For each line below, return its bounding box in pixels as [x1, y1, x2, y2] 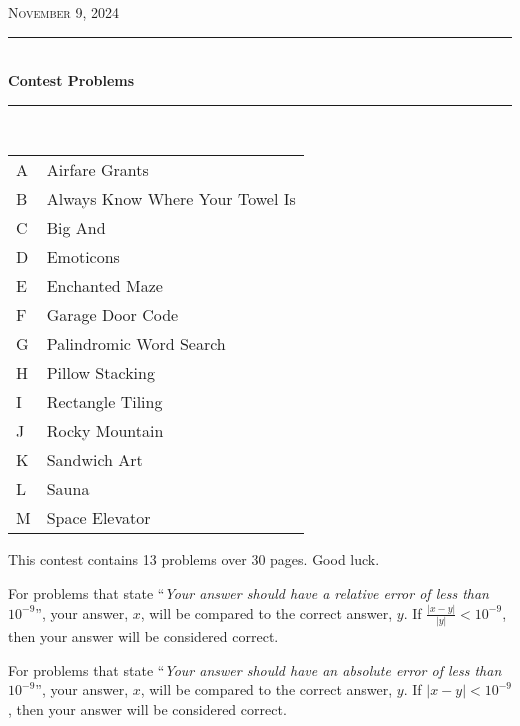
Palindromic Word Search [46, 332, 226, 356]
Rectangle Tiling [46, 390, 163, 414]
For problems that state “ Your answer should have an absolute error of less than [8, 659, 502, 680]
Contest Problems [8, 70, 135, 91]
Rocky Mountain [46, 419, 164, 443]
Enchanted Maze [46, 274, 163, 298]
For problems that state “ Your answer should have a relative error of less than [8, 582, 489, 603]
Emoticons [46, 245, 120, 269]
